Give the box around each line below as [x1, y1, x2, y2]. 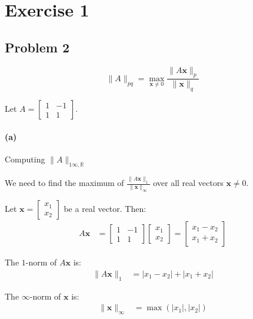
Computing [5, 153, 45, 165]
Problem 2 [5, 38, 69, 56]
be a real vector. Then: [64, 202, 147, 215]
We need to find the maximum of [5, 177, 124, 189]
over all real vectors [153, 177, 224, 189]
